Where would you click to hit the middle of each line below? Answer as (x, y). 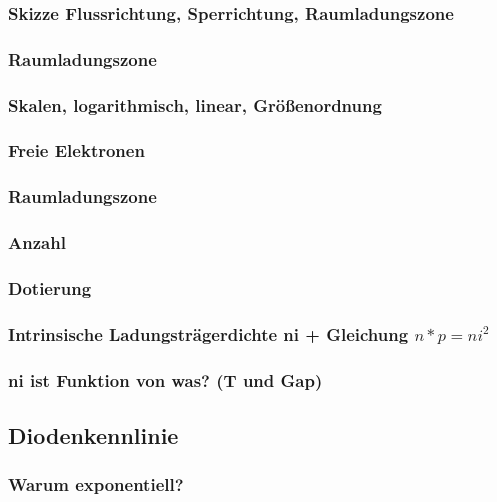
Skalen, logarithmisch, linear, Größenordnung (195, 104)
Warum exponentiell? (96, 484)
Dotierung (50, 287)
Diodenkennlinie (93, 434)
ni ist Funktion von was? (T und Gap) (165, 379)
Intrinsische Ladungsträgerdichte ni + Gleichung (208, 333)
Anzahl (37, 242)
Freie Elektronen (76, 150)
